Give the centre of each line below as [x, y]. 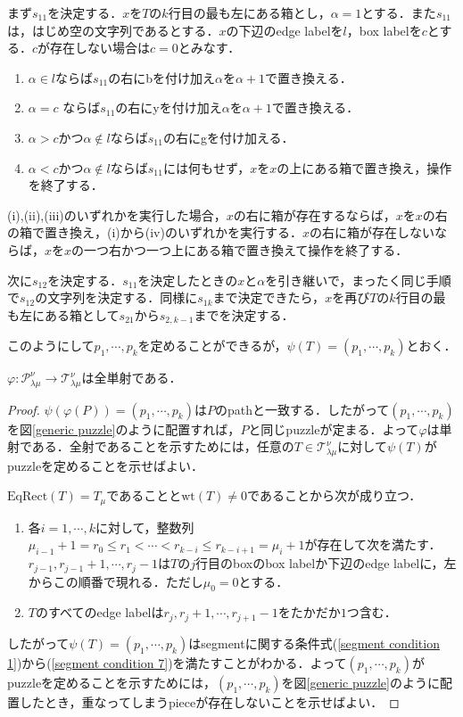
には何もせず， [207, 167]
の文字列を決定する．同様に [116, 297]
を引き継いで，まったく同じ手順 [358, 280]
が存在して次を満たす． [373, 544]
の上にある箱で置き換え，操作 [364, 167]
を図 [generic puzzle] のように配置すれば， [124, 429]
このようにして [51, 346]
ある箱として [82, 314]
